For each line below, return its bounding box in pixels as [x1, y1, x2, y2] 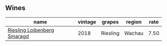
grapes [101, 18, 119, 25]
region [126, 18, 142, 25]
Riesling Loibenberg [7, 26, 55, 33]
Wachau [124, 29, 144, 36]
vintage [78, 18, 96, 25]
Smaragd [7, 33, 29, 40]
